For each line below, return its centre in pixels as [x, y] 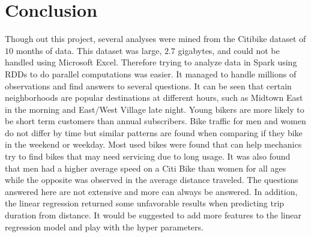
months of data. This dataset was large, [89, 50]
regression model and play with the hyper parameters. [104, 226]
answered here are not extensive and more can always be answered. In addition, [151, 191]
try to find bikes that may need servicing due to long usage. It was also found [148, 156]
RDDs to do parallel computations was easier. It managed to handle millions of [151, 73]
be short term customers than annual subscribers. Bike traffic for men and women [155, 121]
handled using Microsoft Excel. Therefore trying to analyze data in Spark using [151, 62]
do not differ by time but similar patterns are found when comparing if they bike [154, 132]
